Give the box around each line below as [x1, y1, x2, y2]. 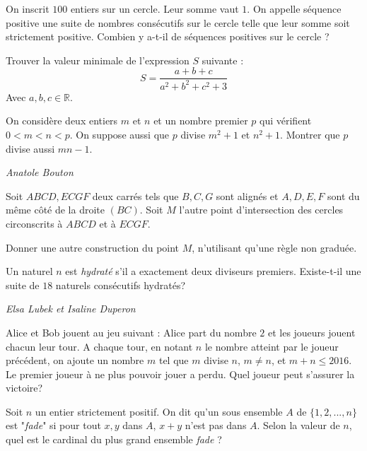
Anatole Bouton [6, 165, 74, 180]
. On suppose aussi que [69, 127, 170, 141]
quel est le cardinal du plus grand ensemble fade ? [6, 432, 222, 447]
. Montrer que [280, 127, 340, 141]
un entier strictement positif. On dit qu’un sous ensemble [35, 404, 283, 418]
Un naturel [6, 264, 53, 279]
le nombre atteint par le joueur [204, 339, 339, 353]
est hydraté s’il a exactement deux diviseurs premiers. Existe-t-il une [65, 264, 361, 279]
